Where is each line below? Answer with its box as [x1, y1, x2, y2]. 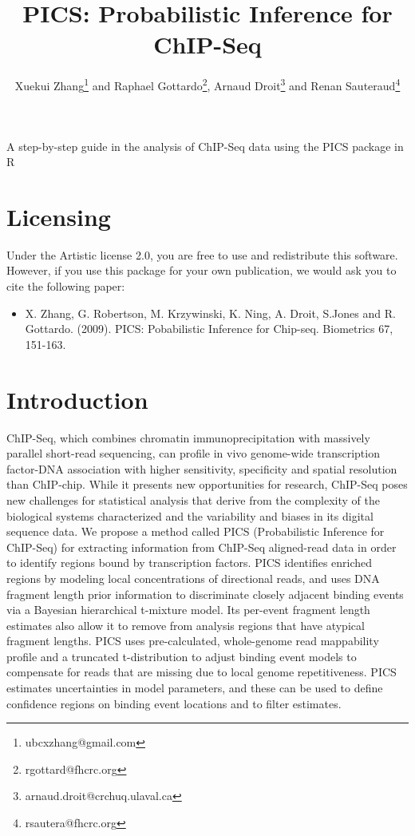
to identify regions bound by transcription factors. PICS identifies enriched [6, 554, 373, 571]
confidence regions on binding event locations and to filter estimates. [6, 695, 342, 711]
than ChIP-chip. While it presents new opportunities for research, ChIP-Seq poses [6, 476, 408, 493]
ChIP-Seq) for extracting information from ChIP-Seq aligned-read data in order [6, 538, 397, 555]
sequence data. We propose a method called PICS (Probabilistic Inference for [6, 523, 385, 540]
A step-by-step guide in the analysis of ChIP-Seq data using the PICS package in [6, 137, 404, 154]
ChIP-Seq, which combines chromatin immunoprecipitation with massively [6, 429, 370, 446]
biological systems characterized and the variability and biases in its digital [6, 507, 373, 524]
